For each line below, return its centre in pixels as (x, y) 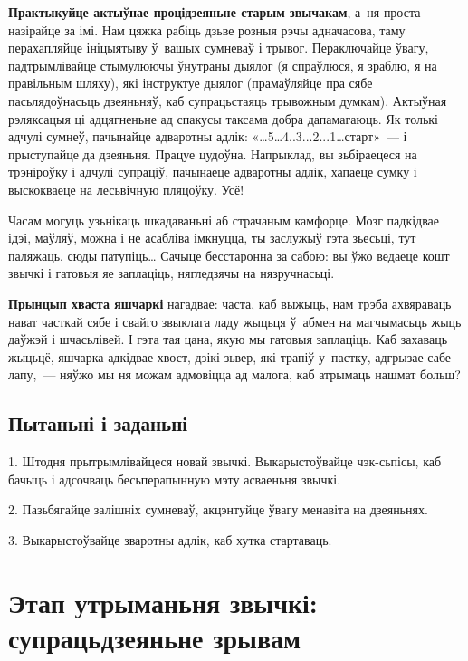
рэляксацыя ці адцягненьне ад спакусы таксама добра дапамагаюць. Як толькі (224, 118)
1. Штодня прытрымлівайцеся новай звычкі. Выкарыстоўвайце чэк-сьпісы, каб (225, 461)
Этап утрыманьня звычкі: (163, 602)
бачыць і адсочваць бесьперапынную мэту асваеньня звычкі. (175, 479)
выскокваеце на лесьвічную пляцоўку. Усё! (126, 189)
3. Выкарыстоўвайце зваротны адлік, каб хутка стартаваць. (170, 539)
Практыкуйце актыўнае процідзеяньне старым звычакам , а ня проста (215, 12)
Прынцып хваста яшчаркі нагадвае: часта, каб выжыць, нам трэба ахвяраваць (230, 303)
